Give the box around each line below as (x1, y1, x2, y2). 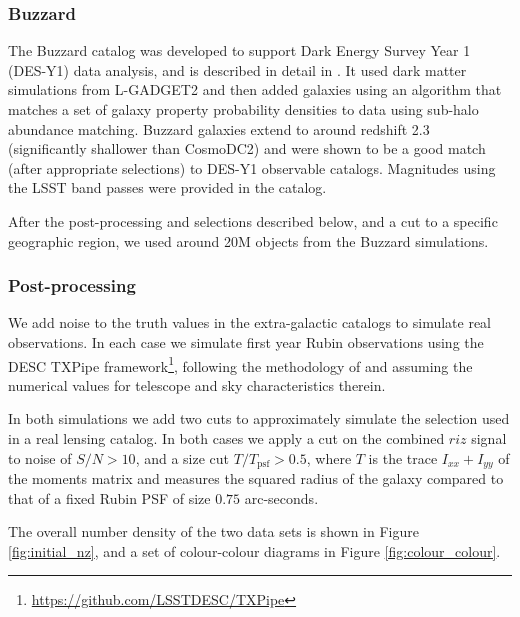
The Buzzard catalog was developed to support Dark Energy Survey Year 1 (8, 40, 471, 61)
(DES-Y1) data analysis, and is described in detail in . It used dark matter (8, 59, 467, 80)
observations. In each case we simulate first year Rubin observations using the (8, 331, 484, 352)
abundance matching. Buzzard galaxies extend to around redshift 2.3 (8, 118, 430, 139)
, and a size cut (135, 447, 230, 468)
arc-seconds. (244, 487, 319, 508)
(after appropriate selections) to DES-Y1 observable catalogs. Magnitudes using (8, 157, 496, 178)
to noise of (8, 447, 72, 468)
